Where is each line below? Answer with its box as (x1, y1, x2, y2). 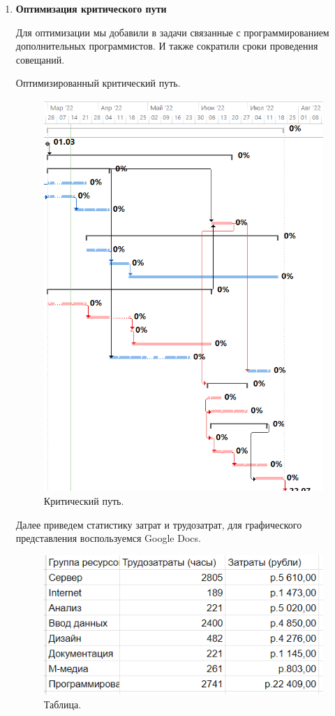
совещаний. (15, 52, 65, 66)
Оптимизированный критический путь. (15, 76, 181, 90)
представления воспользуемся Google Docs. (15, 531, 201, 545)
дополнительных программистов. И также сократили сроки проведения (15, 38, 318, 53)
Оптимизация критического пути (15, 1, 167, 15)
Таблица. (43, 696, 82, 711)
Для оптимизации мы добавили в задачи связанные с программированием (15, 24, 329, 39)
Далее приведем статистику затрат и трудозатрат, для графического (15, 517, 302, 531)
